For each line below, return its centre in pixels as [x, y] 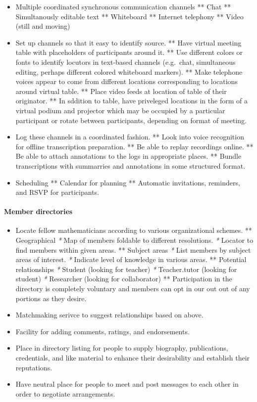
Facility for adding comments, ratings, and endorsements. [103, 331]
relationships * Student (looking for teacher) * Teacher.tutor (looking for [126, 269]
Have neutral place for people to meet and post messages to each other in [127, 384]
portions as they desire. [51, 298]
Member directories [38, 211]
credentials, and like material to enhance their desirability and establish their [133, 358]
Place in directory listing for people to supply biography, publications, [122, 348]
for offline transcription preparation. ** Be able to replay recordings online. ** [134, 146]
